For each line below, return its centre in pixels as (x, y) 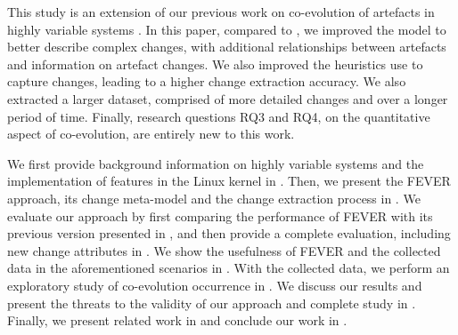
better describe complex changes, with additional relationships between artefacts (227, 47)
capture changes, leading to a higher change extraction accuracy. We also (207, 81)
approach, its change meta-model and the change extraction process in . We (214, 198)
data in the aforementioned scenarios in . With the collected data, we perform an (229, 268)
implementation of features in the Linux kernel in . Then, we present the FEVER (229, 181)
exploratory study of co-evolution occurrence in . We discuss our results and (215, 285)
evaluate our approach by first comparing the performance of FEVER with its (220, 215)
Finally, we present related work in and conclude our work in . (177, 320)
